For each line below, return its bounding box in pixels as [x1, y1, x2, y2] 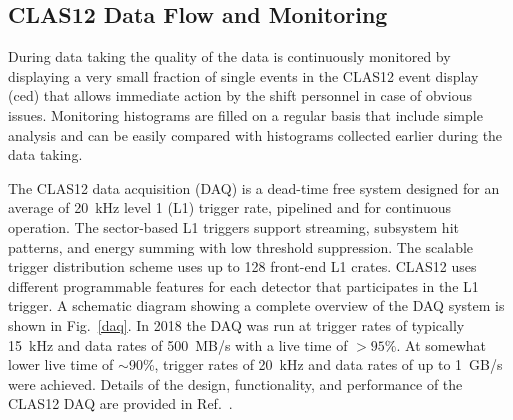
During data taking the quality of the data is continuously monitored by [8, 46, 451, 67]
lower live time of [8, 354, 114, 375]
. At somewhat [396, 334, 486, 355]
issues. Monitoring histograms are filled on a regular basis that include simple [8, 104, 483, 125]
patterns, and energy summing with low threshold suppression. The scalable [8, 236, 474, 257]
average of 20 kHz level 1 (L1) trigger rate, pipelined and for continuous [8, 197, 452, 218]
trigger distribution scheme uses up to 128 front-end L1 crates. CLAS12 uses [8, 256, 477, 277]
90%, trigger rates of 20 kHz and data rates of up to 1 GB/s [128, 354, 503, 375]
